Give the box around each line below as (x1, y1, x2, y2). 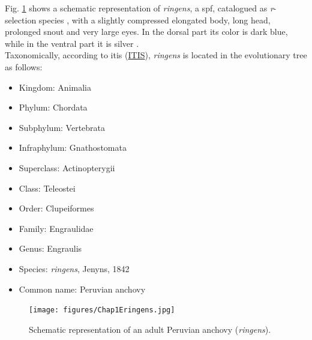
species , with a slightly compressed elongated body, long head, (38, 13, 271, 26)
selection (5, 13, 37, 26)
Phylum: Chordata (19, 101, 88, 114)
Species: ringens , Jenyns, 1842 (19, 262, 130, 275)
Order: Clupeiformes (19, 202, 94, 214)
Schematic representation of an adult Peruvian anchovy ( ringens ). (29, 323, 271, 335)
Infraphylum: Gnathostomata (19, 141, 127, 154)
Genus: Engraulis (19, 242, 82, 255)
